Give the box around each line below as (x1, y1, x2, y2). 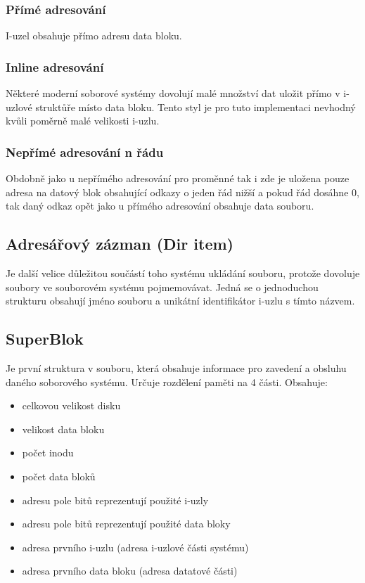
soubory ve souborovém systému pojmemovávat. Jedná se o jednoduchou (6, 279, 319, 294)
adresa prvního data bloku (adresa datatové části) (22, 563, 238, 578)
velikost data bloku (22, 421, 105, 436)
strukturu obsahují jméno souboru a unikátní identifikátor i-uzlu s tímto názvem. (6, 293, 355, 308)
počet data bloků (22, 468, 96, 483)
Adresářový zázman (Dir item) (6, 233, 233, 255)
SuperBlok (6, 328, 84, 350)
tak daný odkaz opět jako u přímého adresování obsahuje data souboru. (6, 198, 314, 213)
